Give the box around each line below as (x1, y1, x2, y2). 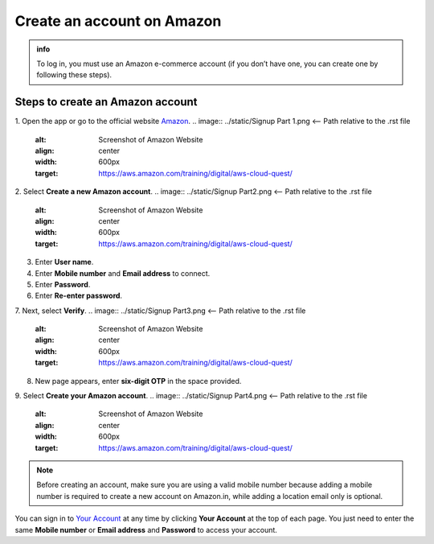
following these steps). (36, 70, 113, 80)
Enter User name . (35, 258, 94, 267)
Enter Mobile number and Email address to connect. (35, 268, 211, 278)
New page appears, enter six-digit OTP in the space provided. (35, 376, 242, 385)
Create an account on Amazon (14, 12, 222, 30)
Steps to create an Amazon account (14, 95, 198, 109)
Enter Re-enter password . (35, 291, 123, 301)
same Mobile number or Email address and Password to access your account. (14, 525, 277, 534)
